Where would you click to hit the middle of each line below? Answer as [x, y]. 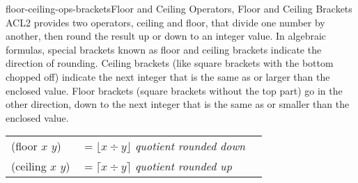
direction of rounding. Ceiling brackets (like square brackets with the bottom [170, 63]
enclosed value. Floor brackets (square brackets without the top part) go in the [174, 90]
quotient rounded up [184, 166]
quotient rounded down [190, 146]
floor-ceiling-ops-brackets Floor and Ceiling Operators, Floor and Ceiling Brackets [179, 8]
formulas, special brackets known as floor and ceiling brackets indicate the [164, 49]
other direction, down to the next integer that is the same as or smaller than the [178, 104]
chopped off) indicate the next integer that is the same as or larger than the [168, 76]
